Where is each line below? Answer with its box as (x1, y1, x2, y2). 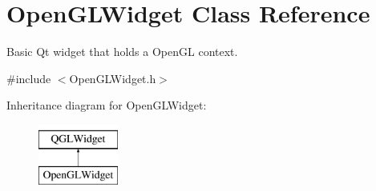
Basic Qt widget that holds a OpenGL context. (6, 43, 238, 60)
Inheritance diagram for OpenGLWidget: (6, 97, 207, 113)
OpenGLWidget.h (69, 70, 156, 86)
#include (6, 70, 51, 86)
